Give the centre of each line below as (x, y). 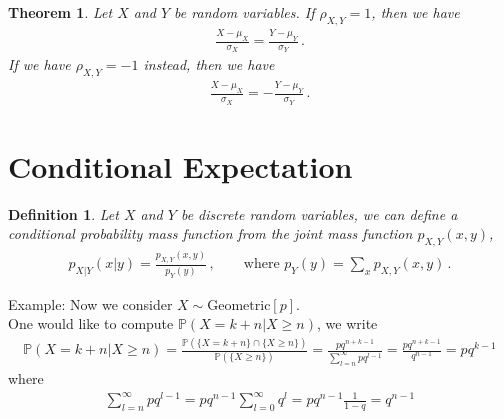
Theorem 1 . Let (60, 12)
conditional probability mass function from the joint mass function (210, 233)
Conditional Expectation (180, 165)
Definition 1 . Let (63, 213)
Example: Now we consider (90, 303)
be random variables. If (244, 12)
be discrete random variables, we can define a (319, 213)
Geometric (239, 305)
